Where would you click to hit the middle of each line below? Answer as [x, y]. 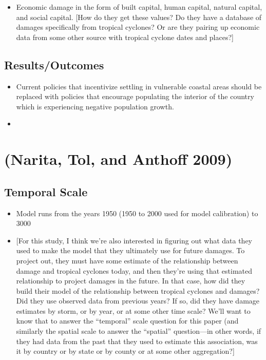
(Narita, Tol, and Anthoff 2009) [118, 159]
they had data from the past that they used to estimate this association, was [137, 341]
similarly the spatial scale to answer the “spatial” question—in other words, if [139, 331]
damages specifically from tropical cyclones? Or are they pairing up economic [138, 27]
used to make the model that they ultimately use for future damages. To [130, 250]
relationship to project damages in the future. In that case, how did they [131, 281]
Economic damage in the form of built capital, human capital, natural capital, [139, 7]
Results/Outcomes [54, 64]
